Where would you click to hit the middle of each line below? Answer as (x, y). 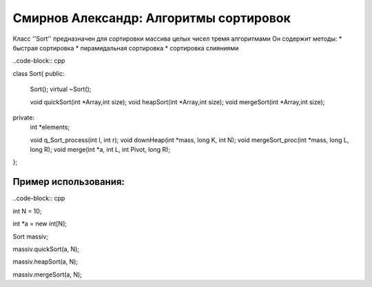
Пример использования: (69, 182)
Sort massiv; (30, 236)
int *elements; (50, 127)
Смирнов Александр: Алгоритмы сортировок (152, 18)
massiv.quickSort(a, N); (46, 249)
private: (23, 117)
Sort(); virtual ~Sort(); (61, 89)
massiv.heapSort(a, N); (45, 261)
